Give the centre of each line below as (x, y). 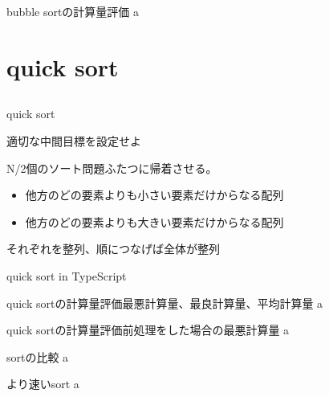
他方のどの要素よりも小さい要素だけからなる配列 (154, 195)
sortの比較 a (38, 356)
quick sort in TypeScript (67, 275)
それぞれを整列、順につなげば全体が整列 (113, 249)
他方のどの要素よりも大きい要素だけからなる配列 (154, 221)
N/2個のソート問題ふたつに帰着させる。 (112, 168)
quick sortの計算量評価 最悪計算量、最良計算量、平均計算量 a (165, 303)
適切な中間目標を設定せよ (74, 140)
